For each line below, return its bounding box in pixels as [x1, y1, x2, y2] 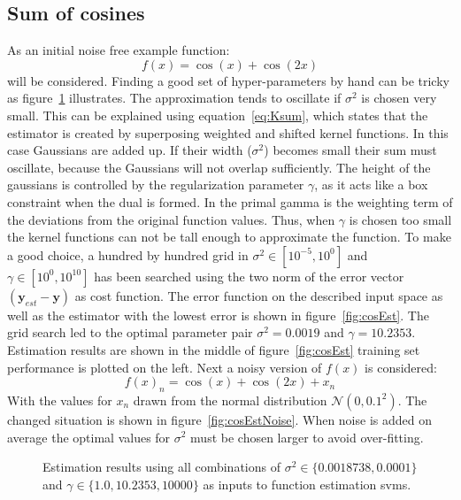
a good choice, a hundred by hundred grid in [7, 245, 249, 264]
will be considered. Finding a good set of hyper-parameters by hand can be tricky [7, 71, 449, 89]
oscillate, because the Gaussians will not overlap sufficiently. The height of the [7, 158, 431, 176]
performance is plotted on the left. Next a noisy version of [7, 358, 322, 376]
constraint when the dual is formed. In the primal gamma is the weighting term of [7, 192, 453, 211]
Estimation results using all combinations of [42, 458, 280, 476]
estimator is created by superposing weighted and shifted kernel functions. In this [7, 123, 449, 142]
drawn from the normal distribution [133, 390, 327, 409]
